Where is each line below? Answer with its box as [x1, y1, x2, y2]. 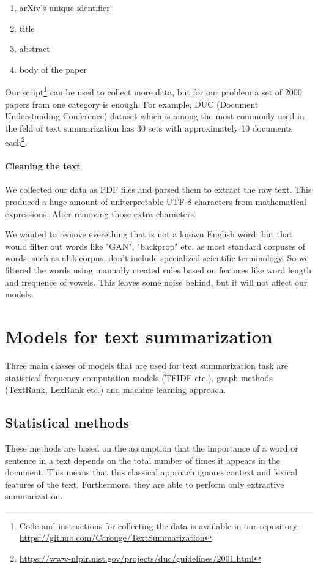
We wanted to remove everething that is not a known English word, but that [5, 228, 293, 240]
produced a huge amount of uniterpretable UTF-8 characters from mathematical [5, 195, 306, 208]
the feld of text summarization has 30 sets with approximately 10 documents [5, 121, 293, 134]
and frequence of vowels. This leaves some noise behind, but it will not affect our [5, 275, 308, 288]
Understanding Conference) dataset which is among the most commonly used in [5, 110, 305, 122]
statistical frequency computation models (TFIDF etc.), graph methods [5, 371, 273, 384]
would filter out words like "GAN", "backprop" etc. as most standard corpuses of [5, 239, 306, 252]
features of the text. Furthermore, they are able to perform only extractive [5, 477, 284, 490]
